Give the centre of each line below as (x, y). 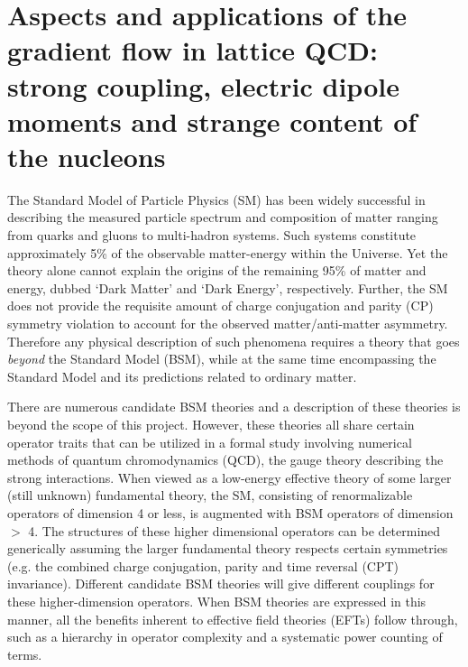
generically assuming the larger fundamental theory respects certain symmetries (228, 548)
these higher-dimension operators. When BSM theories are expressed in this (217, 601)
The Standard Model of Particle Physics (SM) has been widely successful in (216, 199)
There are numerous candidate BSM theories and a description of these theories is (234, 407)
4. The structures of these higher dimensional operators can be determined (234, 530)
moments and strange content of (212, 120)
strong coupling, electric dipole (203, 85)
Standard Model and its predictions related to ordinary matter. (182, 376)
